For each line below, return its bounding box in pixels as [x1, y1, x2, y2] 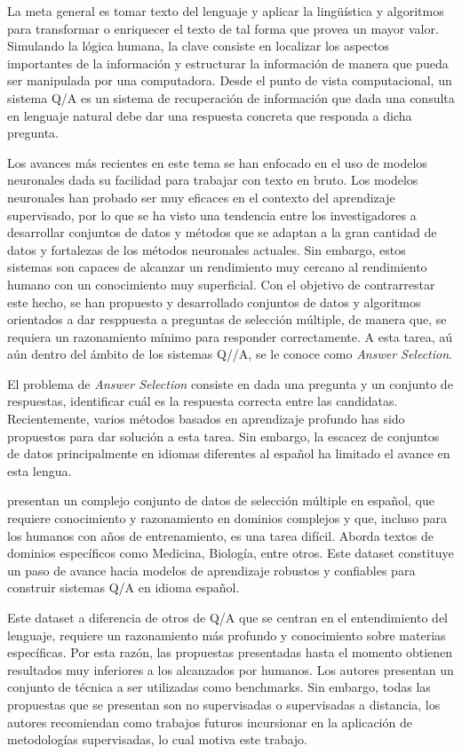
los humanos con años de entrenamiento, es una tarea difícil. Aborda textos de [7, 526, 434, 544]
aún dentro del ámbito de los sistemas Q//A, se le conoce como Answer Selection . [7, 345, 452, 363]
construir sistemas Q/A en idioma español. [7, 578, 240, 597]
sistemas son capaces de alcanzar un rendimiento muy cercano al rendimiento [7, 258, 427, 276]
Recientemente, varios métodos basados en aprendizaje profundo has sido [7, 409, 405, 428]
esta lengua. [7, 461, 72, 480]
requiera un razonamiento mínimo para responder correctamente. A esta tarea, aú [7, 327, 452, 345]
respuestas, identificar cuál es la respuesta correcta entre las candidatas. [7, 392, 398, 410]
